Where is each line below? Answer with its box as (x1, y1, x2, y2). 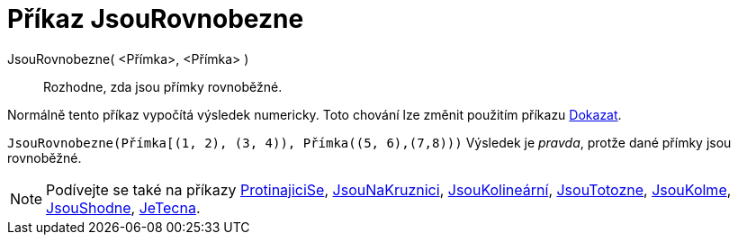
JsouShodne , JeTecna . (46, 198, 201, 217)
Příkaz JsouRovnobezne (7, 4, 304, 34)
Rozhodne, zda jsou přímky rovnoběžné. (43, 78, 283, 94)
